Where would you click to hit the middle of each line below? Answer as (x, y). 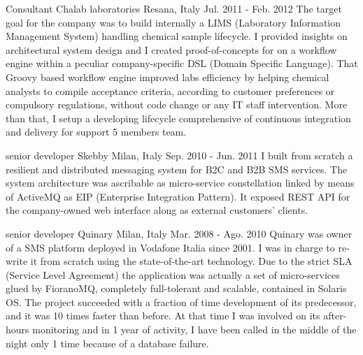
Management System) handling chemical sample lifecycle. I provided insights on (177, 36)
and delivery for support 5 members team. (96, 132)
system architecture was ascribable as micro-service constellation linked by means (180, 183)
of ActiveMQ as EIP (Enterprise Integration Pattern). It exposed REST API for (178, 196)
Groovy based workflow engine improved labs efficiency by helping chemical (168, 77)
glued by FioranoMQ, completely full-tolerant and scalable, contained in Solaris (176, 288)
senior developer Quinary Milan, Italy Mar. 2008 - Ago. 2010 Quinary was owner (179, 233)
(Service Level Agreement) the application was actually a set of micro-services (173, 274)
